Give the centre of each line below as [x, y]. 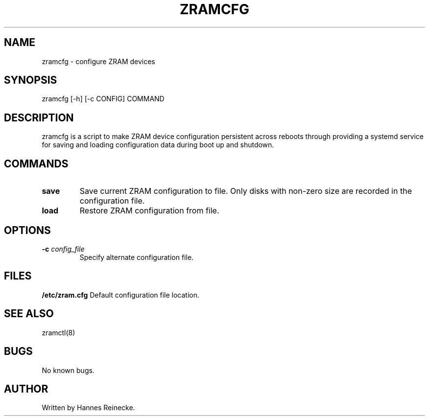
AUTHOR [26, 389]
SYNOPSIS [31, 80]
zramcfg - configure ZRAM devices [98, 61]
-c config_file [63, 249]
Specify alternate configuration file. [137, 257]
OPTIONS [27, 230]
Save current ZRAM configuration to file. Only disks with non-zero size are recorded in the [246, 191]
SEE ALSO [29, 314]
